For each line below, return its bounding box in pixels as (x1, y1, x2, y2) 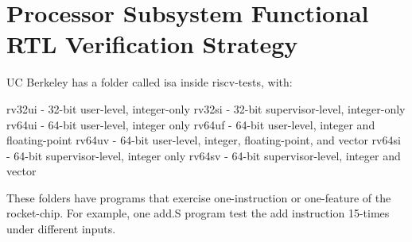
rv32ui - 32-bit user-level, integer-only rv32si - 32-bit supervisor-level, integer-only (6, 100, 406, 117)
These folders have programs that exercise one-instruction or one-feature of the (6, 189, 391, 206)
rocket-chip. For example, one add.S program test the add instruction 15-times (6, 205, 390, 221)
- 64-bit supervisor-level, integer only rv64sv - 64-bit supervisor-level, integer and (6, 147, 401, 163)
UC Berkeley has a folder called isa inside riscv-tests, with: (6, 74, 293, 90)
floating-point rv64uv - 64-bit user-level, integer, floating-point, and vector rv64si (6, 132, 401, 148)
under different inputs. (6, 221, 116, 237)
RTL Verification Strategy (6, 28, 298, 60)
